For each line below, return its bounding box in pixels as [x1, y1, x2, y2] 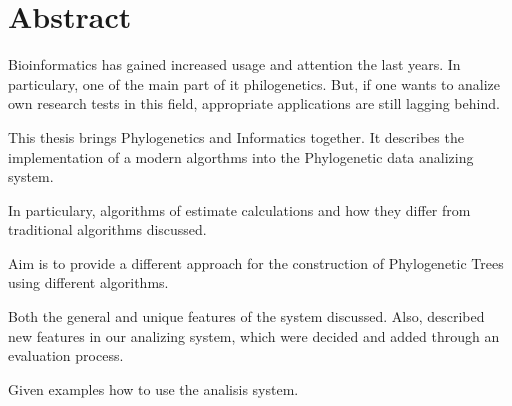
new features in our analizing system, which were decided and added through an [8, 325, 500, 346]
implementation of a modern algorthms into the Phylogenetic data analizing [8, 146, 474, 167]
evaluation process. [8, 345, 124, 366]
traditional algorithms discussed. [8, 219, 207, 240]
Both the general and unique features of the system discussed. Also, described [8, 306, 485, 327]
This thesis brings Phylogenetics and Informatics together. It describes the [8, 126, 464, 147]
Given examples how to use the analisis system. [8, 378, 299, 399]
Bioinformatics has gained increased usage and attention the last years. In [8, 54, 461, 75]
